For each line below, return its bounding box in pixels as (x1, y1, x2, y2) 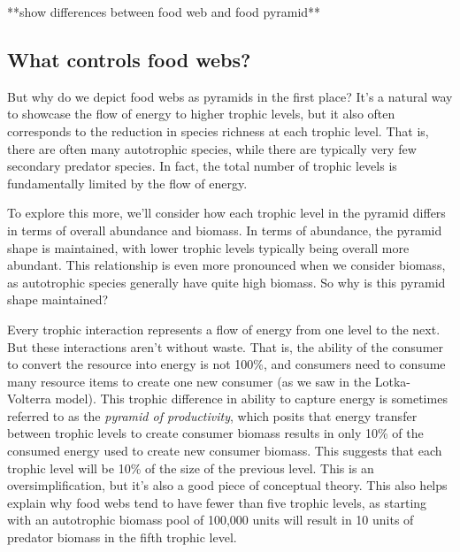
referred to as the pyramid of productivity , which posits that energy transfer (7, 406, 418, 425)
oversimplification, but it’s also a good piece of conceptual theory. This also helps (7, 476, 448, 494)
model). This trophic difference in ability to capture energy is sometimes (55, 389, 448, 408)
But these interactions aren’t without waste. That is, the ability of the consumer (7, 337, 444, 356)
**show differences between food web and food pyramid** (7, 3, 321, 20)
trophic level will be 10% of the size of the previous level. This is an (7, 458, 374, 477)
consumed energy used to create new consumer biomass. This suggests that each (7, 441, 442, 460)
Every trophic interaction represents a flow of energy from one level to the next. (7, 319, 441, 338)
